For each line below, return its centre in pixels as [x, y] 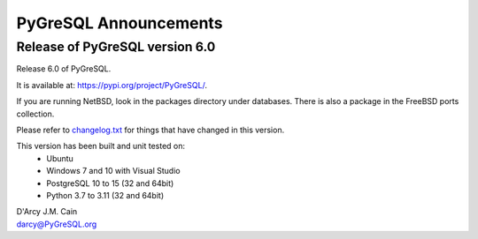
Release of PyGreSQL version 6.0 [116, 47]
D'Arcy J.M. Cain [47, 212]
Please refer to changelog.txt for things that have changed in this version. [150, 130]
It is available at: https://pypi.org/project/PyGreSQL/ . [112, 85]
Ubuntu [60, 158]
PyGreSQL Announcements [119, 23]
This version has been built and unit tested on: [101, 146]
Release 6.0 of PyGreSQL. [64, 69]
